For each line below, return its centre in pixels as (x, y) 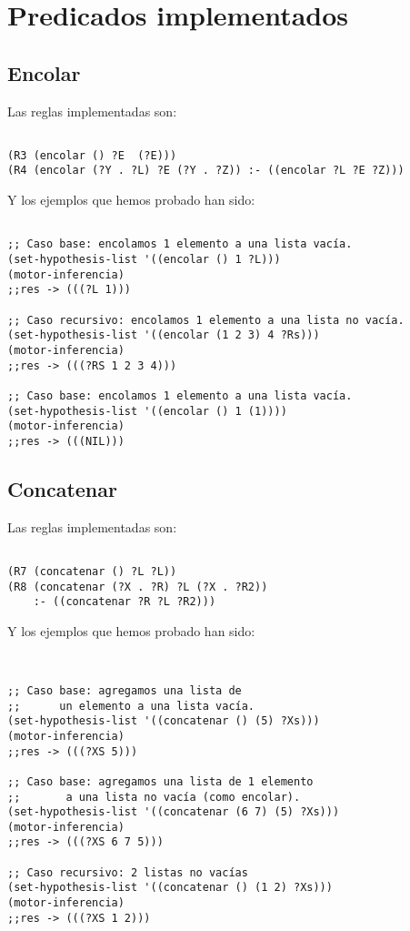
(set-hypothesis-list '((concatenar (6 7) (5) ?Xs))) (174, 812)
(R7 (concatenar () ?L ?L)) (92, 572)
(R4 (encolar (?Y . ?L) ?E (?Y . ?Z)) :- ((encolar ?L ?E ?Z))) (206, 171)
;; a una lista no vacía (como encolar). (154, 797)
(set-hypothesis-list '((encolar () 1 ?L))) (144, 260)
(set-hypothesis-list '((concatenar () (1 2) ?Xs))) (170, 888)
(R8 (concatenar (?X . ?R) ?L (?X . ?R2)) (138, 587)
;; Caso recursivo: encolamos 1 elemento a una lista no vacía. (206, 320)
